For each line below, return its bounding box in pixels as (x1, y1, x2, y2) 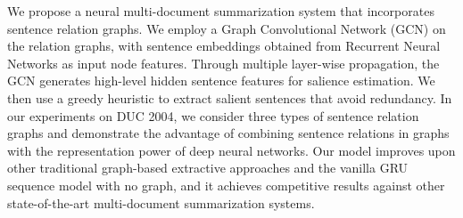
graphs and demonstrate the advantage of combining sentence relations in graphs (7, 124, 450, 142)
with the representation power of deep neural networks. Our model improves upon (7, 141, 456, 159)
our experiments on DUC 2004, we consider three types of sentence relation (7, 106, 419, 125)
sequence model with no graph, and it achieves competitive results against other (7, 175, 445, 194)
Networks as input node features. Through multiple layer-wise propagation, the (7, 53, 440, 72)
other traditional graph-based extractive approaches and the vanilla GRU (7, 158, 409, 177)
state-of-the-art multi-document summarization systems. (7, 193, 315, 212)
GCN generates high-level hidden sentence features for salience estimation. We (7, 71, 435, 90)
